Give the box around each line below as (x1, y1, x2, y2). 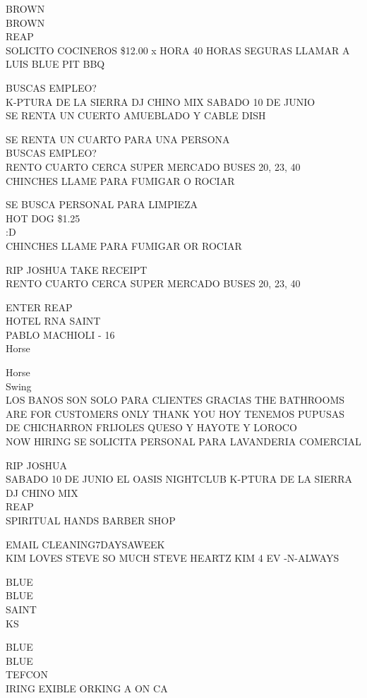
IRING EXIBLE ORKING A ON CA (6, 680, 168, 695)
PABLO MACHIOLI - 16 (6, 327, 115, 342)
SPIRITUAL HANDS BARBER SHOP (6, 513, 176, 527)
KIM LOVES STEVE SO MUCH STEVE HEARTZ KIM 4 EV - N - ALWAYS (6, 550, 339, 565)
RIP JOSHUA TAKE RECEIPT (6, 262, 148, 277)
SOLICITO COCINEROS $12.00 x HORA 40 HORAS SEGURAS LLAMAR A (6, 42, 350, 57)
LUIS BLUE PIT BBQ (6, 56, 105, 71)
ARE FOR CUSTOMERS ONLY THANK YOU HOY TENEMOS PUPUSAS (6, 406, 345, 421)
